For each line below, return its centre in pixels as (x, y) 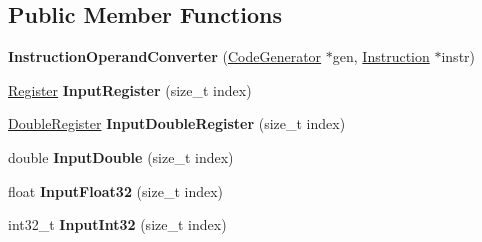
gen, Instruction (381, 56)
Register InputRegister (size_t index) (130, 89)
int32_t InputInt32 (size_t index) (117, 224)
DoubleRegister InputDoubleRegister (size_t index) (177, 123)
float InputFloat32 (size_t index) (116, 190)
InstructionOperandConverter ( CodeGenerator (165, 56)
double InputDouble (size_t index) (121, 156)
